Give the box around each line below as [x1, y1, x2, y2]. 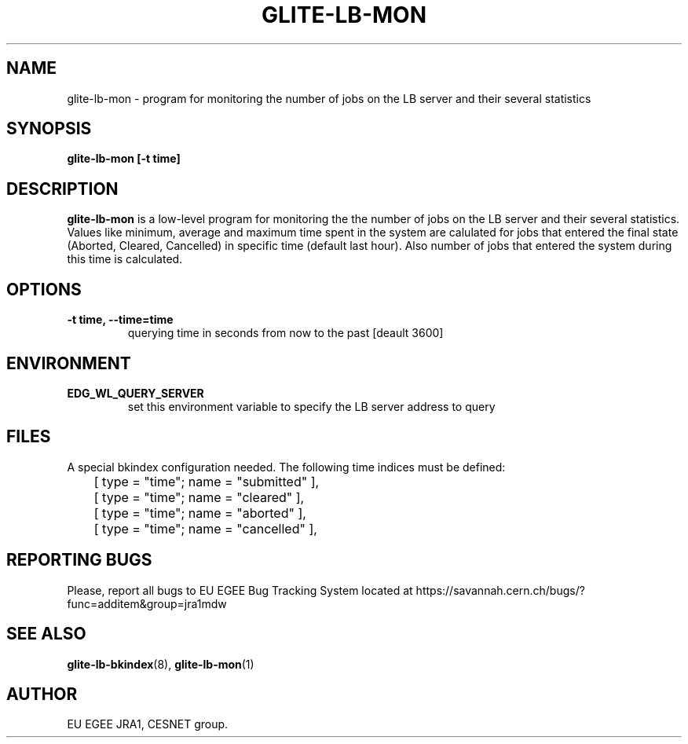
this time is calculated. [67, 252, 183, 266]
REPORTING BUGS [6, 550, 152, 570]
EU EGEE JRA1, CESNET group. [67, 717, 229, 731]
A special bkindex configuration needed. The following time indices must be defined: [67, 460, 506, 474]
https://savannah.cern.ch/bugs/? [415, 583, 585, 597]
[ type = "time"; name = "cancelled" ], [93, 520, 317, 537]
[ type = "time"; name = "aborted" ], [93, 504, 306, 521]
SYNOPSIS [6, 119, 92, 139]
